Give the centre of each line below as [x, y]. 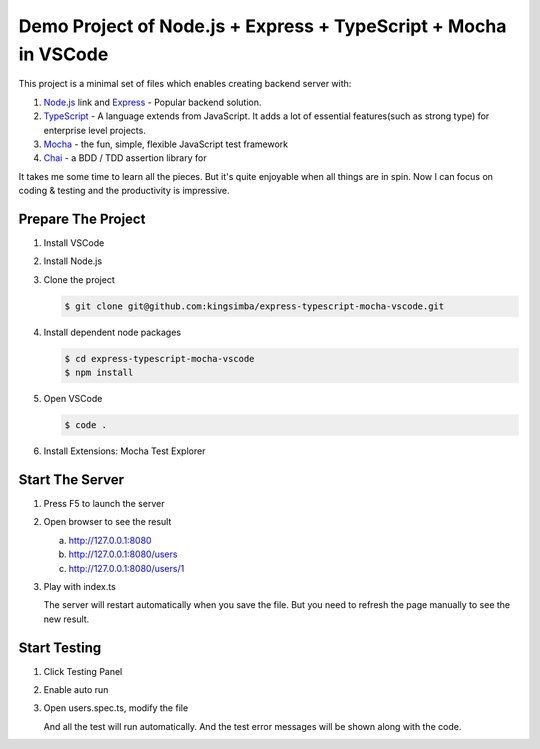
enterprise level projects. [95, 130]
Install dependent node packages [112, 332]
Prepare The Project [82, 218]
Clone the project [79, 279]
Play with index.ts [80, 586]
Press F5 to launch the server [104, 503]
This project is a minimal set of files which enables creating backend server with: [185, 84]
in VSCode [63, 54]
